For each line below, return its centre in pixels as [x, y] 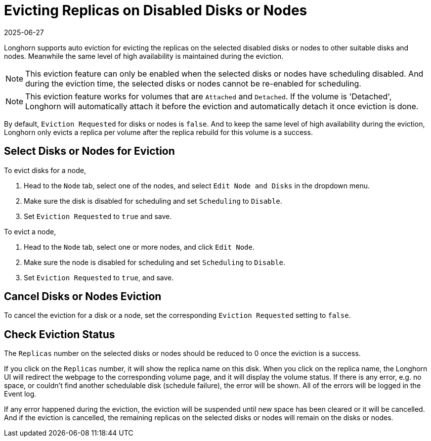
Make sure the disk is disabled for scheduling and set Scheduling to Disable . [153, 201]
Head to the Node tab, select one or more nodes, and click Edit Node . [139, 247]
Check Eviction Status [60, 334]
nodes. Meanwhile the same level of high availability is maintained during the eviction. [144, 56]
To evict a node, [30, 231]
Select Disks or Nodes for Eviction [89, 151]
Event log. [20, 394]
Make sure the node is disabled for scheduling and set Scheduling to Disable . [155, 262]
